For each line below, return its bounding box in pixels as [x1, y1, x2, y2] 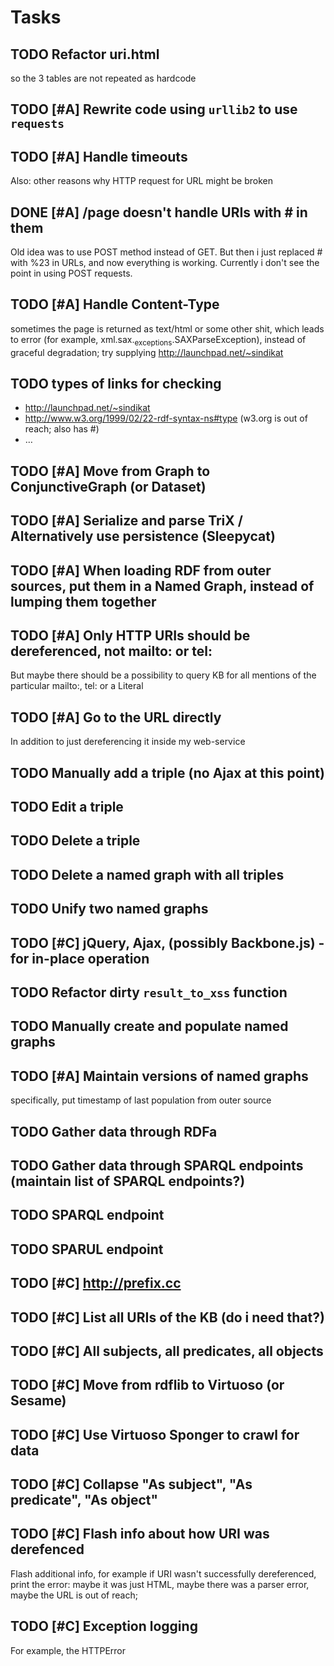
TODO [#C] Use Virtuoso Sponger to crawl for [10, 1426, 300, 1443]
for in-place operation [10, 950, 150, 967]
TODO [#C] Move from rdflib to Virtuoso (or [10, 1377, 285, 1394]
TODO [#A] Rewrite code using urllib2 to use [10, 101, 298, 118]
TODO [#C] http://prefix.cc [10, 1275, 182, 1292]
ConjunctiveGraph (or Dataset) [10, 478, 207, 495]
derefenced [10, 1541, 85, 1558]
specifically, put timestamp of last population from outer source [10, 1094, 272, 1106]
